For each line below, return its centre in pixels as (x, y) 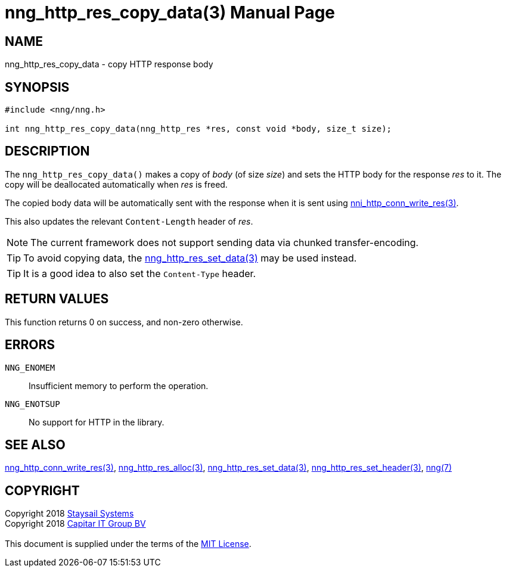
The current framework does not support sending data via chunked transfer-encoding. (225, 242)
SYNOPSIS (37, 87)
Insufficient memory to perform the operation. (119, 386)
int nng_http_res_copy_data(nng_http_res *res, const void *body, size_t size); (198, 129)
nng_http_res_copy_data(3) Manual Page (170, 13)
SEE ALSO (35, 444)
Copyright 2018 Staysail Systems (69, 514)
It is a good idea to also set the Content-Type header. (140, 273)
